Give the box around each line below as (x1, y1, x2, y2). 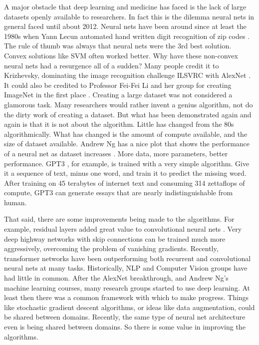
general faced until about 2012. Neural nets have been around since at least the (4, 21, 247, 31)
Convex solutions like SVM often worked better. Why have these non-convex (4, 50, 238, 60)
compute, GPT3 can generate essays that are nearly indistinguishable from (4, 187, 233, 198)
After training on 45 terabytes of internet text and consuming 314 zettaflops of (4, 177, 245, 188)
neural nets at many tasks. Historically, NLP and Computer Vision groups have (4, 263, 248, 273)
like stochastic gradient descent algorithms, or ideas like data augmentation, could (4, 302, 255, 312)
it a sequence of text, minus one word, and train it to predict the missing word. (4, 168, 247, 178)
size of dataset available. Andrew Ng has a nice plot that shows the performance (4, 138, 250, 149)
